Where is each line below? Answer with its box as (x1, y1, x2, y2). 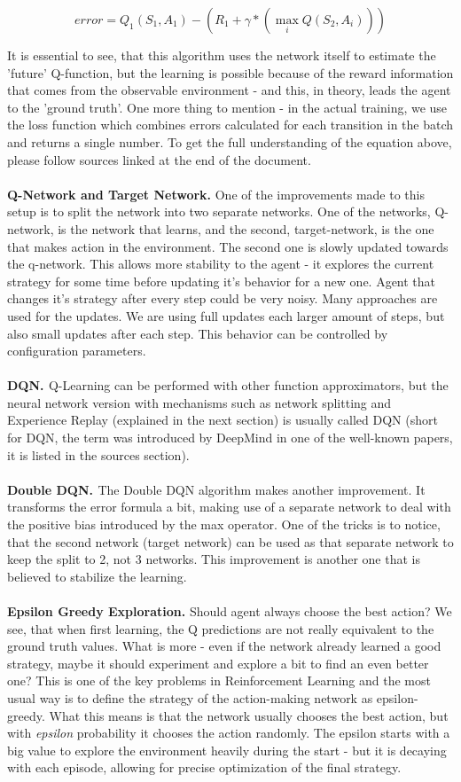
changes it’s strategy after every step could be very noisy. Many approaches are (7, 289, 438, 308)
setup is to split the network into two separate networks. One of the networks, (7, 202, 431, 221)
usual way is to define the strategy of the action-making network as (7, 688, 373, 707)
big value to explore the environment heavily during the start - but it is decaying (7, 740, 447, 759)
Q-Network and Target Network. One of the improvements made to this (7, 184, 425, 203)
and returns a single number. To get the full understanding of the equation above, (7, 132, 452, 151)
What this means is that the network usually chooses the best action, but (49, 706, 449, 724)
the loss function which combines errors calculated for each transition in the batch (7, 115, 454, 134)
